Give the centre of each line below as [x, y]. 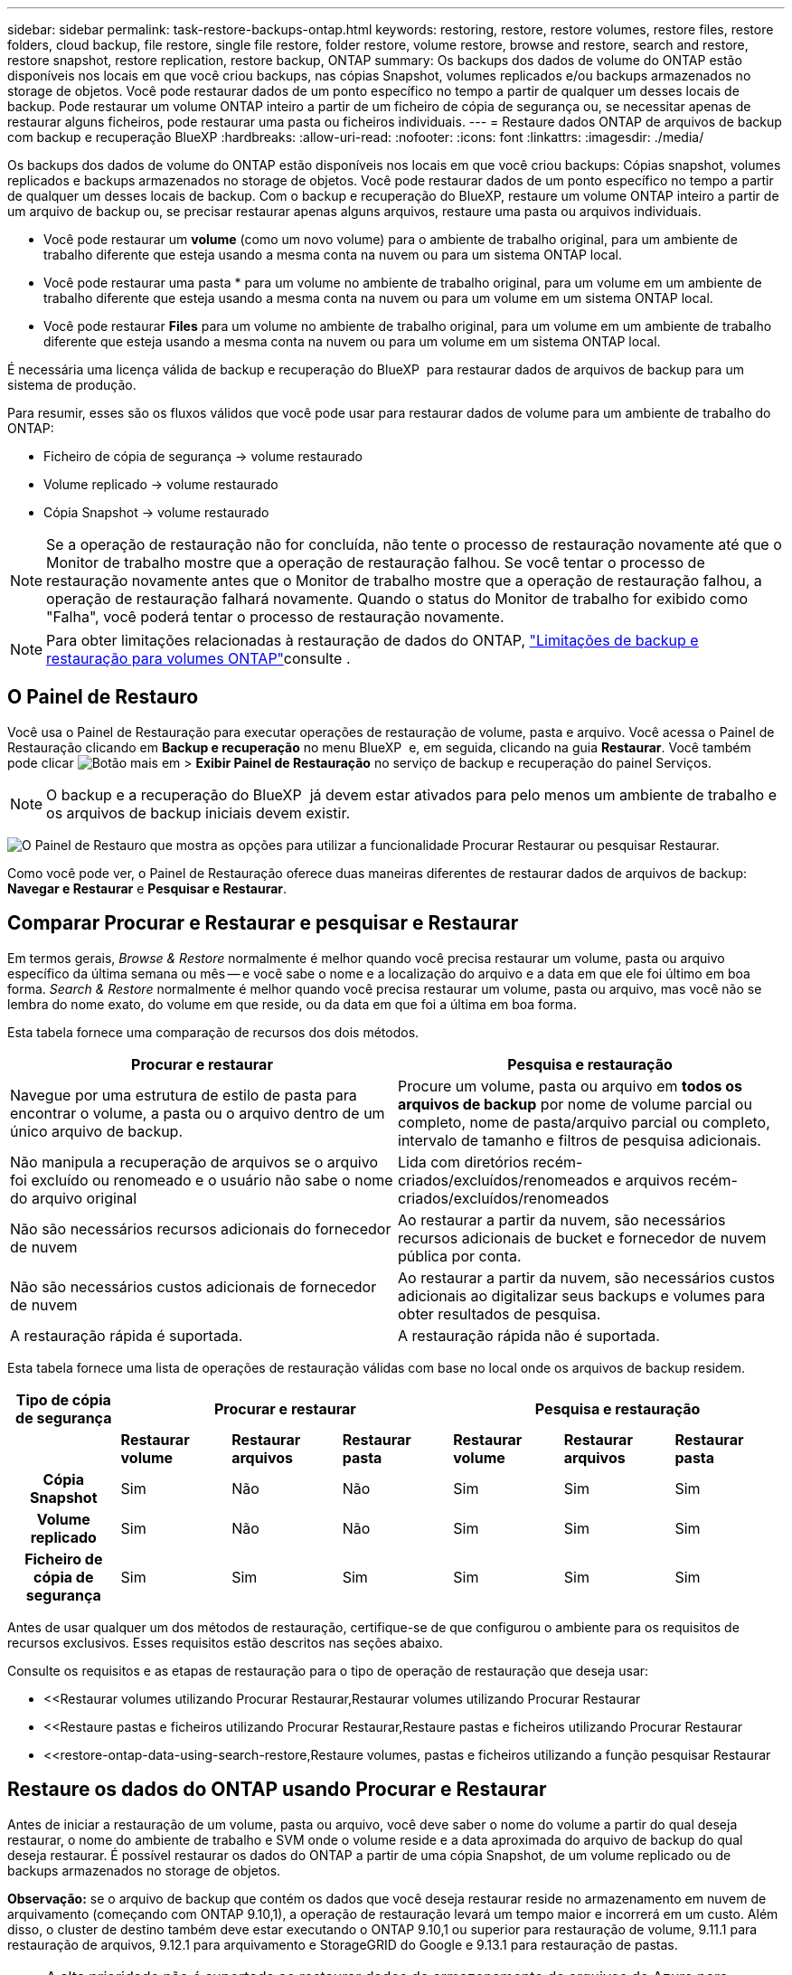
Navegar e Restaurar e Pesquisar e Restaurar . [147, 888]
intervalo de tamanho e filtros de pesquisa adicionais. [580, 1140]
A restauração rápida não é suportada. [529, 1335]
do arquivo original [74, 1198]
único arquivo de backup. [97, 1131]
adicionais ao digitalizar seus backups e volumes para [582, 1295]
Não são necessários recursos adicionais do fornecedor [201, 1228]
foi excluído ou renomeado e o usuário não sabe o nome [202, 1180]
